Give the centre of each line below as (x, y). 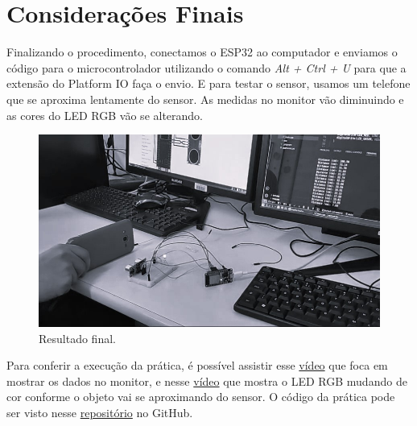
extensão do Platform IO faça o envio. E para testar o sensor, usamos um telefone (208, 83)
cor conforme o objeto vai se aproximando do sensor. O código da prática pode (201, 397)
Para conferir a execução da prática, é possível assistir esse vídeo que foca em (197, 365)
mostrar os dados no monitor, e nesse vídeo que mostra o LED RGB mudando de (207, 381)
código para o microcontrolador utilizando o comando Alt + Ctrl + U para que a (206, 67)
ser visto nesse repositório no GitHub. (100, 413)
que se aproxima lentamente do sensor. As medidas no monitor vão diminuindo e (205, 99)
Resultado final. (77, 338)
